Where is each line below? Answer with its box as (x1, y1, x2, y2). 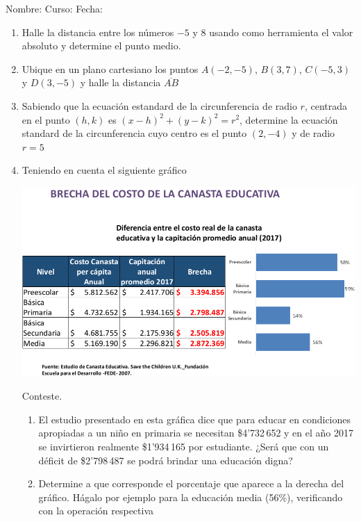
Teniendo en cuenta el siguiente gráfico (22, 163, 187, 177)
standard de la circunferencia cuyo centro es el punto (22, 126, 247, 140)
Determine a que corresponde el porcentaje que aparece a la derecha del (38, 476, 344, 491)
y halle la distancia (80, 75, 161, 90)
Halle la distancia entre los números (22, 24, 174, 39)
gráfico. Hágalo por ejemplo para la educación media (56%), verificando (38, 489, 343, 504)
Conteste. (22, 389, 62, 403)
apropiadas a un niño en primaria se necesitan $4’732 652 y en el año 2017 (38, 425, 353, 440)
